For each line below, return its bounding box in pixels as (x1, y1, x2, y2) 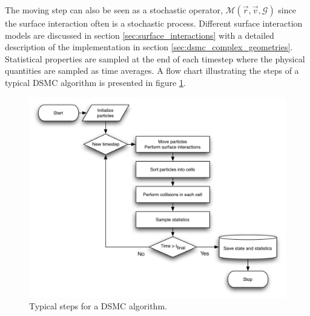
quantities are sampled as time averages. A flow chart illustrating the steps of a (5, 64, 299, 77)
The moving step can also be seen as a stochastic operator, (5, 4, 223, 16)
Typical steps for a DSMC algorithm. (29, 300, 167, 312)
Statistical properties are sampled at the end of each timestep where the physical (5, 52, 305, 65)
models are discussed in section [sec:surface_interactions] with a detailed (5, 28, 274, 41)
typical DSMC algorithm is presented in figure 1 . (5, 76, 186, 88)
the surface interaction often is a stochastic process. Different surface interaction (5, 17, 303, 29)
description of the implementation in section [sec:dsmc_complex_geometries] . (5, 41, 293, 53)
